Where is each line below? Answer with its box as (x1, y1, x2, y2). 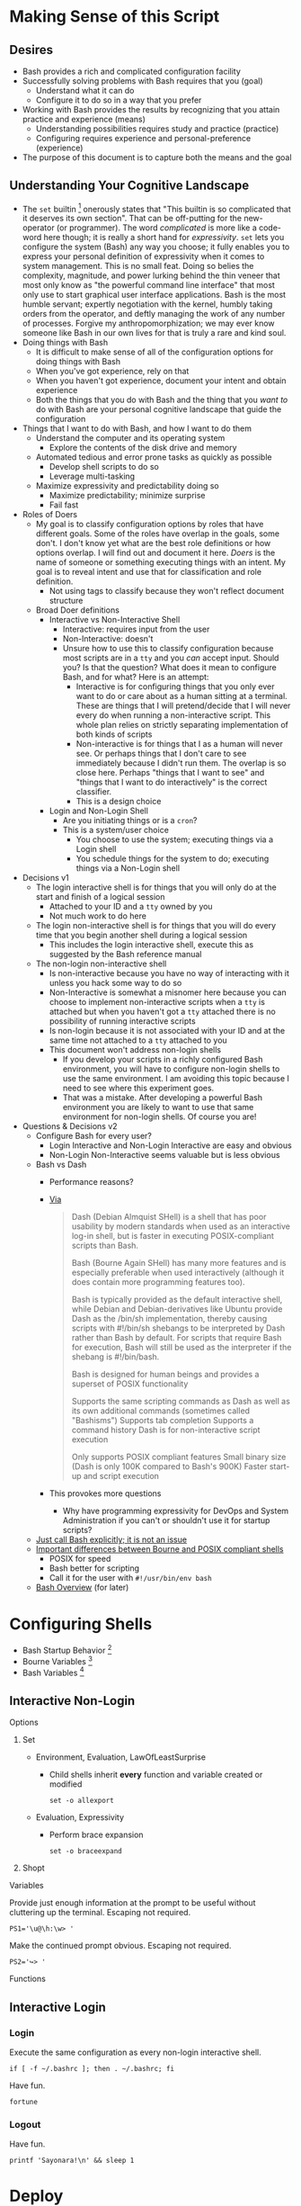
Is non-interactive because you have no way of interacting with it (49, 968, 290, 979)
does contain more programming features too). (71, 1277, 245, 1287)
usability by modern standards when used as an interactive (71, 1221, 290, 1232)
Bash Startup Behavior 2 (22, 1644, 112, 1656)
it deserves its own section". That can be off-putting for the (22, 213, 243, 224)
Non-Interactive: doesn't (62, 633, 154, 644)
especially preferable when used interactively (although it (71, 1267, 285, 1278)
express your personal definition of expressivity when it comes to (22, 251, 265, 262)
